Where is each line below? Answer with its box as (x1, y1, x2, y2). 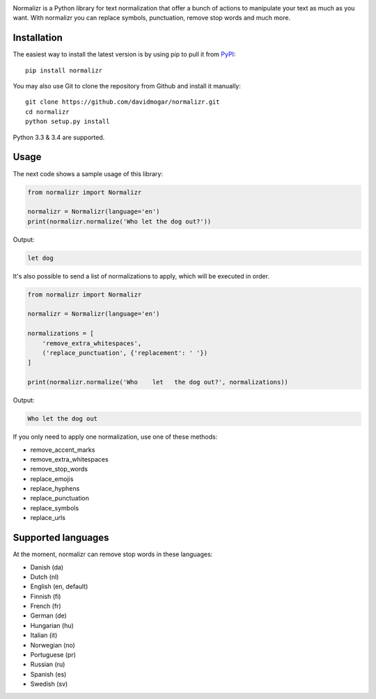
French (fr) (30, 602, 62, 611)
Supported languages (13, 532, 109, 544)
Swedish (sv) (30, 680, 68, 689)
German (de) (30, 611, 68, 620)
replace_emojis (30, 474, 74, 483)
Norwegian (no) (30, 641, 76, 649)
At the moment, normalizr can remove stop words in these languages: (13, 550, 213, 558)
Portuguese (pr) (30, 651, 77, 659)
